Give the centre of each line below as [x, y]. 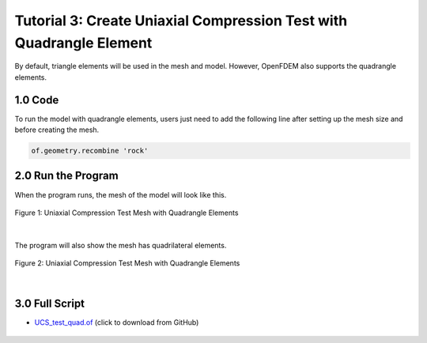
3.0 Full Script [50, 304]
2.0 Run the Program [66, 176]
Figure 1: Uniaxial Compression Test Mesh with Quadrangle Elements [127, 213]
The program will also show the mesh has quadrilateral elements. [121, 245]
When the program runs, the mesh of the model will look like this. [121, 194]
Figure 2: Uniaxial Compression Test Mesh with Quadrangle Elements [127, 263]
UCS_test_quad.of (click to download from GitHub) [117, 322]
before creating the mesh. [57, 130]
